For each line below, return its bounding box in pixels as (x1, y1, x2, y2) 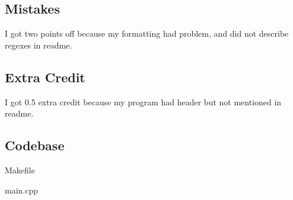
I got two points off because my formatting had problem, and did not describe (5, 27, 289, 40)
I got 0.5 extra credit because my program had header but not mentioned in (5, 95, 282, 108)
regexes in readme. (5, 38, 72, 51)
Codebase (5, 136, 65, 154)
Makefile (5, 163, 35, 176)
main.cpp (5, 183, 39, 196)
